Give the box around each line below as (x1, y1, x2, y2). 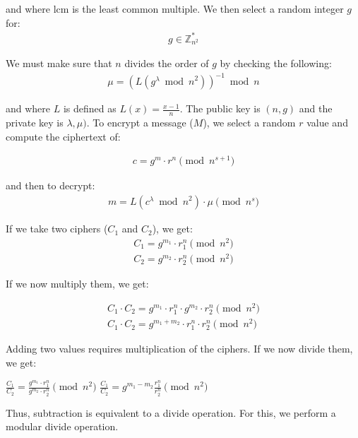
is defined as (63, 101, 117, 116)
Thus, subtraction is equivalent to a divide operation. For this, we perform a (6, 405, 336, 420)
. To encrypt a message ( (86, 115, 193, 130)
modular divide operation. (6, 419, 119, 434)
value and (306, 115, 348, 130)
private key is (6, 115, 64, 130)
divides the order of (124, 56, 209, 71)
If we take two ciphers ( (6, 221, 108, 236)
